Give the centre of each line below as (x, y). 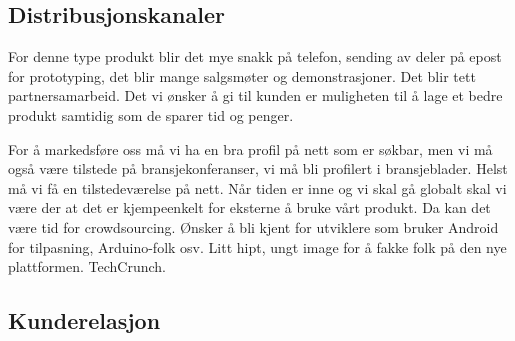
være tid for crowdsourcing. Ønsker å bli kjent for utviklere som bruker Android (253, 226)
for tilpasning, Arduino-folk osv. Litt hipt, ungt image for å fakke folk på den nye (257, 246)
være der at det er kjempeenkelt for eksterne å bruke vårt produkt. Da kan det (249, 207)
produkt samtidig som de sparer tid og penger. (151, 114)
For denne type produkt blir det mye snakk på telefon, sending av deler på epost (255, 56)
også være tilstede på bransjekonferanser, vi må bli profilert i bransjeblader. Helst (258, 168)
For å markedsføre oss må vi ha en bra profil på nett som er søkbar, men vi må (250, 148)
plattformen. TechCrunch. (87, 266)
